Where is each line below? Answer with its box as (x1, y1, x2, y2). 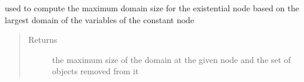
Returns (28, 33, 58, 46)
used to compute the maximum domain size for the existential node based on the (5, 2, 299, 14)
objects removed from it (52, 65, 139, 77)
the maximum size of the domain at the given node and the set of (52, 53, 291, 65)
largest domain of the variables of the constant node (5, 13, 194, 26)
